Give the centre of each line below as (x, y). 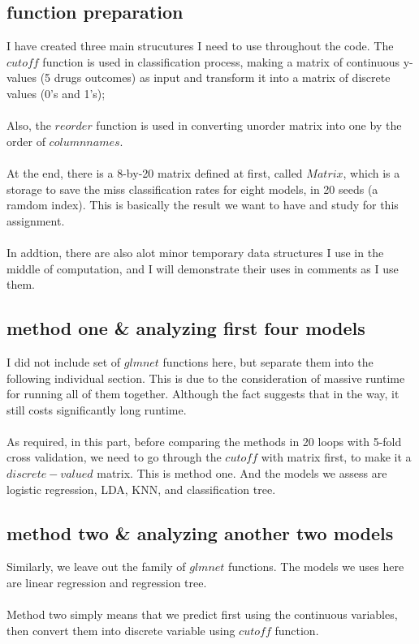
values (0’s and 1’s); (56, 93)
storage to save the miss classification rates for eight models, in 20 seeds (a (192, 189)
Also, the (29, 125)
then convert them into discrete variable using (121, 630)
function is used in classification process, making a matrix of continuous (221, 61)
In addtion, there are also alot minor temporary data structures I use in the (195, 252)
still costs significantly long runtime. (97, 409)
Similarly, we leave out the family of (96, 567)
